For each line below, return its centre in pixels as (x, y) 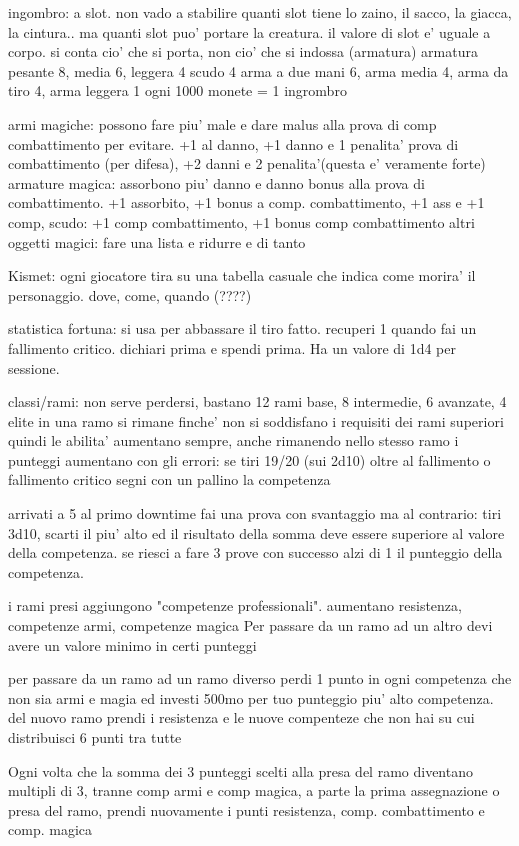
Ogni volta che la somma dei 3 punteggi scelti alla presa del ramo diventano (240, 770)
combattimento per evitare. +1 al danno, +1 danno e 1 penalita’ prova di (233, 143)
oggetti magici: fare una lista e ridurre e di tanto (157, 241)
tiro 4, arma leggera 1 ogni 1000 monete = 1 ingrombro (177, 90)
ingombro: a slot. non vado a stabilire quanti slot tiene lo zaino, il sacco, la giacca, (260, 12)
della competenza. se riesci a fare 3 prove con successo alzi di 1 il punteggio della (255, 552)
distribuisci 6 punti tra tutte (95, 737)
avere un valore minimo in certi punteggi (132, 644)
